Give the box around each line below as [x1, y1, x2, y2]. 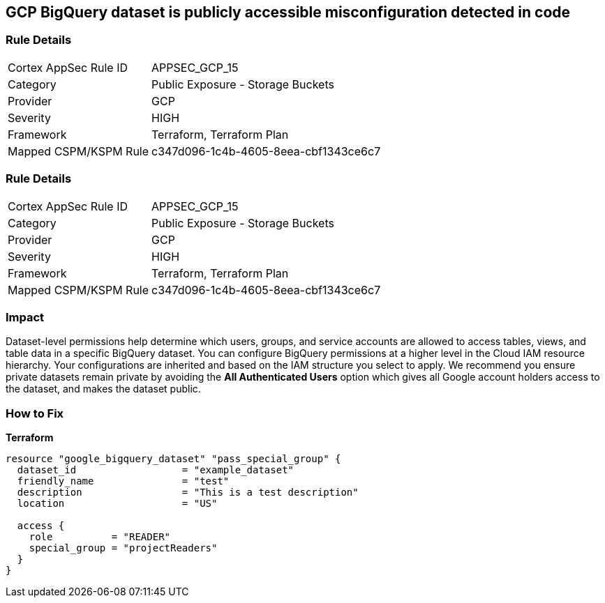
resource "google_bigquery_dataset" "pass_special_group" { [6, 453, 341, 465]
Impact [6, 310, 45, 324]
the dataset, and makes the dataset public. [6, 383, 201, 395]
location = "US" [17, 498, 218, 510]
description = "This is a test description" [17, 487, 359, 498]
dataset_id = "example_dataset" [17, 464, 294, 476]
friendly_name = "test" [17, 475, 230, 487]
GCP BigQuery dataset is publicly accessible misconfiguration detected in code [6, 3, 571, 21]
